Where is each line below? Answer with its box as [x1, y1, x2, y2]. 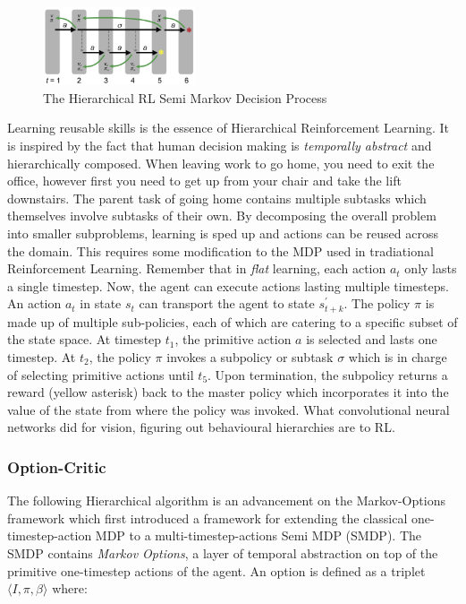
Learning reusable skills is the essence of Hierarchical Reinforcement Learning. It [7, 118, 449, 137]
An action [7, 294, 62, 313]
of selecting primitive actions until [7, 365, 194, 384]
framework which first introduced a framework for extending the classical [7, 508, 408, 527]
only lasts [404, 259, 457, 278]
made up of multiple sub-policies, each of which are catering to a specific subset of [7, 312, 458, 331]
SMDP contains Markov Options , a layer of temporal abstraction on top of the [7, 543, 438, 562]
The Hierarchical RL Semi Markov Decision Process [43, 88, 327, 107]
